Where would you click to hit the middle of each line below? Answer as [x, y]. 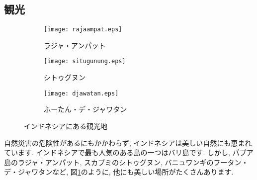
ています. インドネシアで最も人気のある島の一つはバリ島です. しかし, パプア [129, 152]
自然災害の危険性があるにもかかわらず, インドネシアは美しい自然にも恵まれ [128, 142]
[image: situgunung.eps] [85, 61]
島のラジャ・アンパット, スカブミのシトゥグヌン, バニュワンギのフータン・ [126, 162]
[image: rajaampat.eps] [83, 30]
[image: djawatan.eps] [81, 93]
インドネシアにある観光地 [66, 126]
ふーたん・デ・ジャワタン [86, 109]
